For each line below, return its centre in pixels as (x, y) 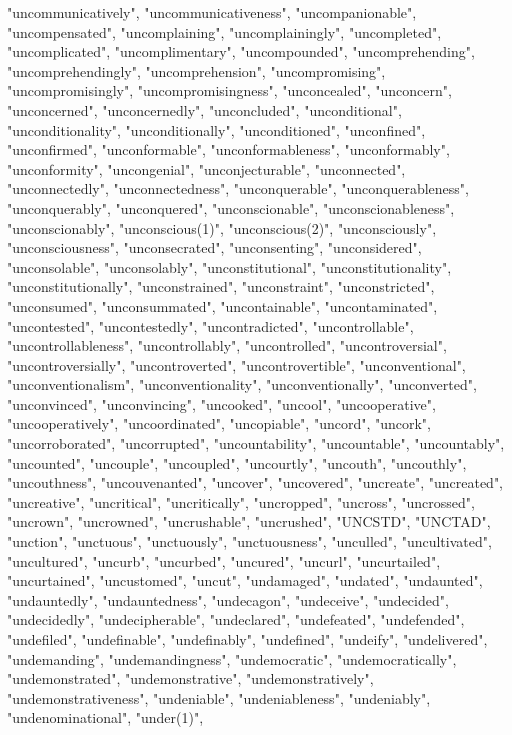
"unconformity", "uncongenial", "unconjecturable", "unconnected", (206, 168)
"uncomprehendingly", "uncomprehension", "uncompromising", (196, 70)
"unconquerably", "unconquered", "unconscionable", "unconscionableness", (231, 207)
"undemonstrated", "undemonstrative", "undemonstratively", (190, 678)
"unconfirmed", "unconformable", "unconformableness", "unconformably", (228, 149)
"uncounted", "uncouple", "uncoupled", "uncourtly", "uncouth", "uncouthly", (237, 462)
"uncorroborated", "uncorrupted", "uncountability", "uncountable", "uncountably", (256, 443)
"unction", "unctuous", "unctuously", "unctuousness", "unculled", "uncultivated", (249, 541)
